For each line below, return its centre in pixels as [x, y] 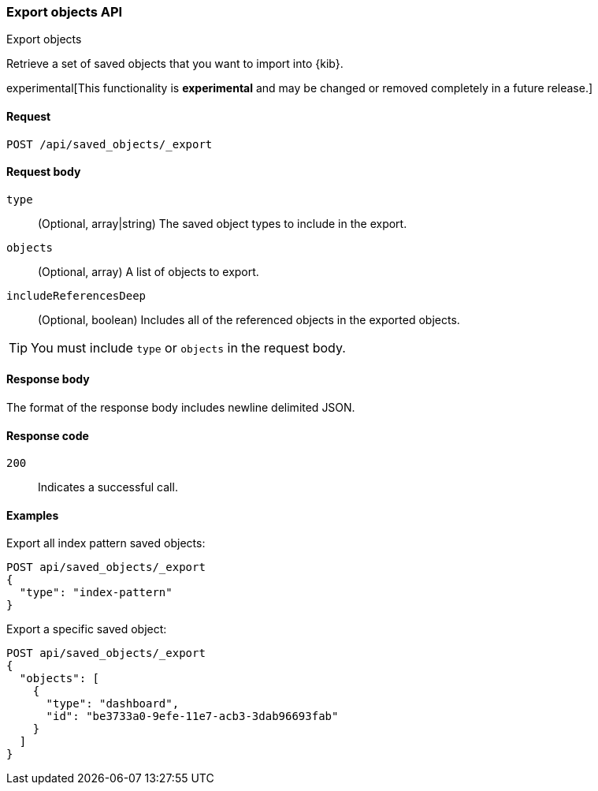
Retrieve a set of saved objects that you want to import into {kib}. [175, 64]
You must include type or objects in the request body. [188, 347]
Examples [33, 515]
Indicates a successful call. [108, 487]
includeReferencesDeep [76, 295]
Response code [48, 435]
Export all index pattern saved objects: [106, 543]
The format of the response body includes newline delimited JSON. [181, 408]
